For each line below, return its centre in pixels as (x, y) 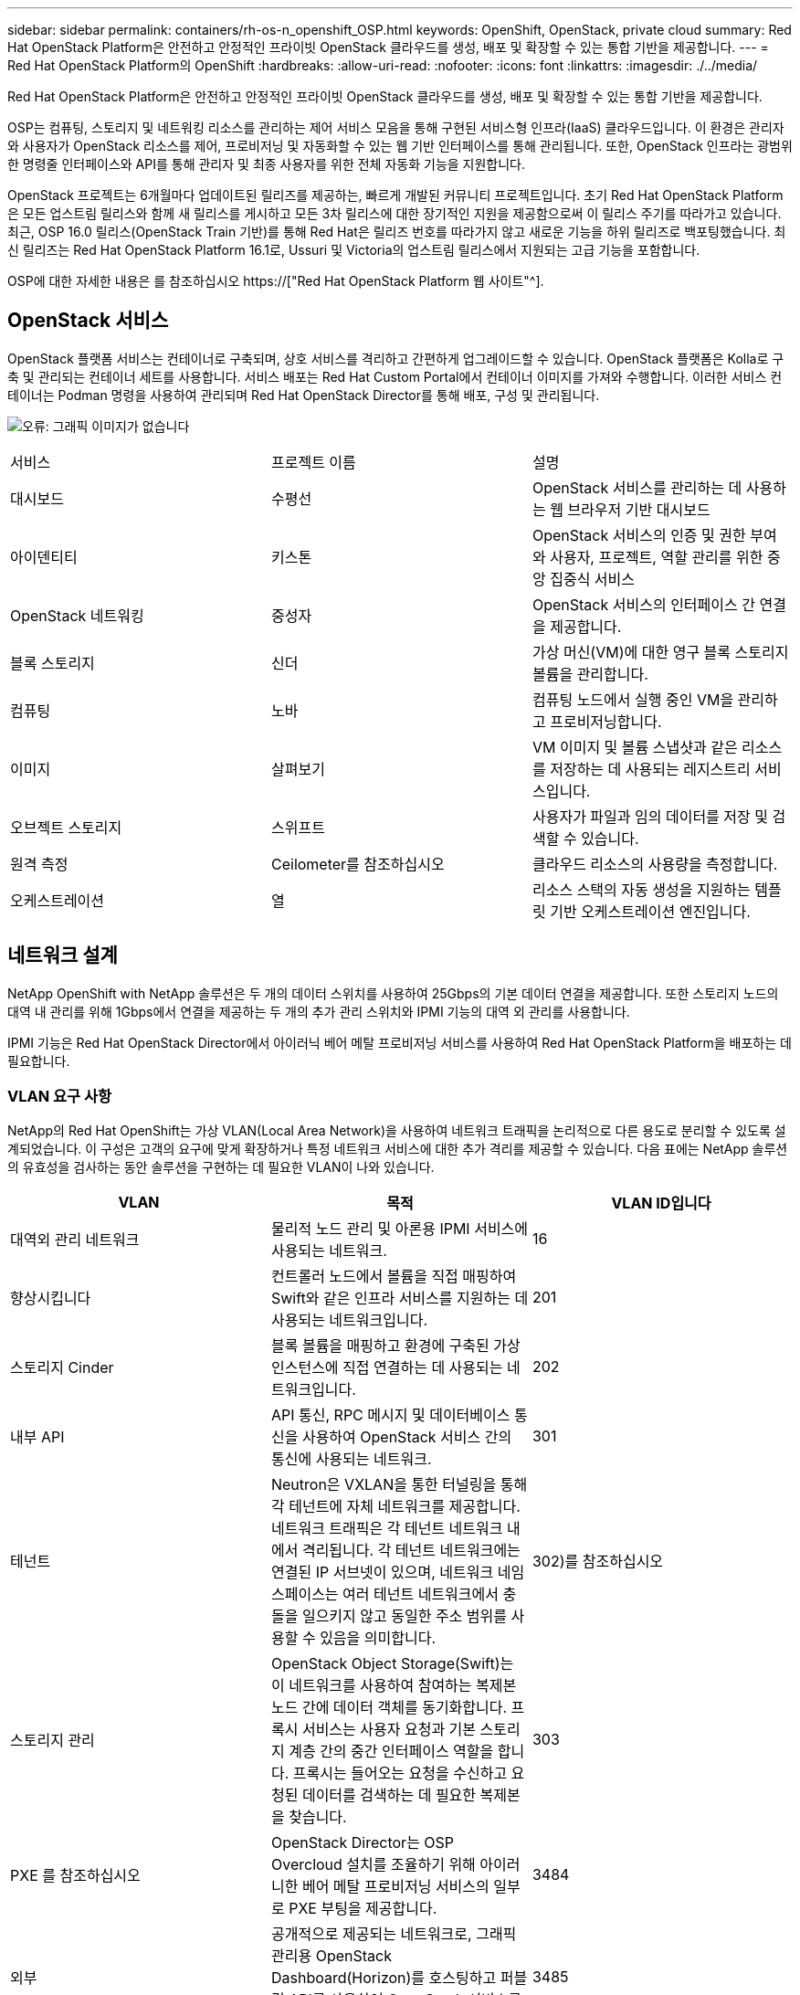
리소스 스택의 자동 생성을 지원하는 (641, 889)
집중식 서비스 (593, 579)
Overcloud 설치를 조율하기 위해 (373, 1865)
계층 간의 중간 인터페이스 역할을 (391, 1752)
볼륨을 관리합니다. (590, 674)
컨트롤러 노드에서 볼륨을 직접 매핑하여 (394, 1277)
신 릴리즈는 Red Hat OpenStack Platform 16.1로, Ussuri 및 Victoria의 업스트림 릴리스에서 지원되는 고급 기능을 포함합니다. (354, 250)
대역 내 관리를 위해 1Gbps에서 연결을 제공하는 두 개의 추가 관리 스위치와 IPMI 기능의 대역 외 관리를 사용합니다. (319, 1011)
